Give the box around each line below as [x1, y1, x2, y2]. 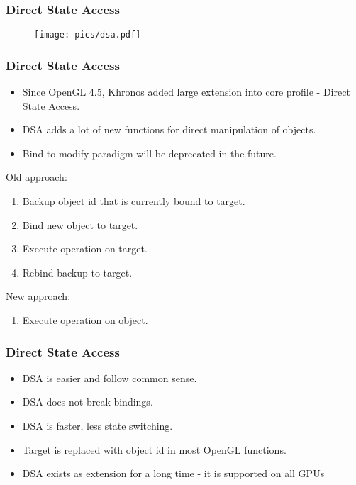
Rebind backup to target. [22, 264, 133, 279]
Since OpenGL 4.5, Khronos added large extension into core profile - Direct [22, 84, 350, 99]
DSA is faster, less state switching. [22, 418, 173, 433]
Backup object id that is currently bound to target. [22, 194, 245, 208]
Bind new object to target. [22, 217, 138, 232]
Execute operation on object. [22, 313, 148, 328]
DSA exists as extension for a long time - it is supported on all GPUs [22, 466, 325, 481]
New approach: [6, 289, 71, 303]
